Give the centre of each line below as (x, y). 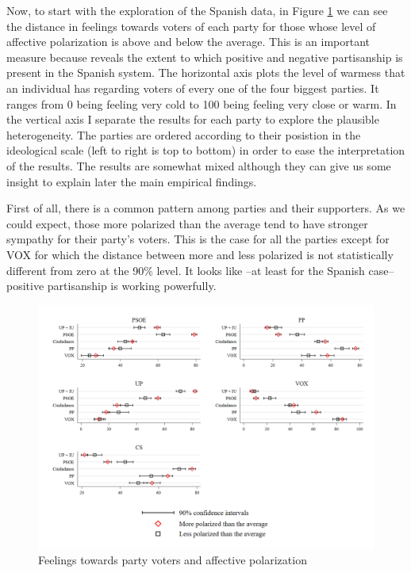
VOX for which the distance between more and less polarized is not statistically (200, 254)
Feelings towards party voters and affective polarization (173, 560)
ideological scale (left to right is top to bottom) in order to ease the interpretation (206, 150)
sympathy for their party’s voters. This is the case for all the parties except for (198, 239)
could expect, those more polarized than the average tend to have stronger (187, 223)
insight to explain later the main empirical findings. (132, 181)
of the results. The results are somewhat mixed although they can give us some (199, 165)
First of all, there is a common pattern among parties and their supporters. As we (206, 208)
